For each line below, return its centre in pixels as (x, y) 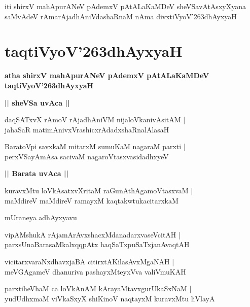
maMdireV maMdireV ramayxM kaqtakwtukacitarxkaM (92, 200)
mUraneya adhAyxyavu (41, 217)
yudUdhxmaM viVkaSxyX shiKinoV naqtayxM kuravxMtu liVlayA (110, 298)
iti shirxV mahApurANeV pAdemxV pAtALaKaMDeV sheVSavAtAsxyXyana (125, 6)
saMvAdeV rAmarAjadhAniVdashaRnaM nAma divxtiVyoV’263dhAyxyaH (121, 16)
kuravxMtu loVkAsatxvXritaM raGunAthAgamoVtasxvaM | (99, 191)
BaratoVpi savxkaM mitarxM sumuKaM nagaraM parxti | (95, 146)
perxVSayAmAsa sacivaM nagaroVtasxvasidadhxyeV (87, 156)
